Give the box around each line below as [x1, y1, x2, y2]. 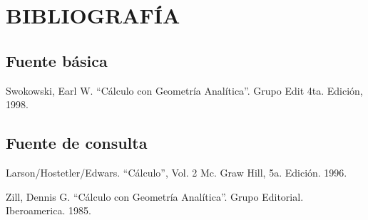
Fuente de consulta [6, 132, 148, 154]
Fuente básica [6, 49, 108, 71]
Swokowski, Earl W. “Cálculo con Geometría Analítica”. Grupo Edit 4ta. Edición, [6, 83, 363, 98]
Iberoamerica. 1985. [6, 203, 91, 218]
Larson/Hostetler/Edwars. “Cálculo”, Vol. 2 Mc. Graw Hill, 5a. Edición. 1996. [6, 164, 347, 179]
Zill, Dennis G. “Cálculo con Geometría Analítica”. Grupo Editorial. [6, 189, 304, 204]
